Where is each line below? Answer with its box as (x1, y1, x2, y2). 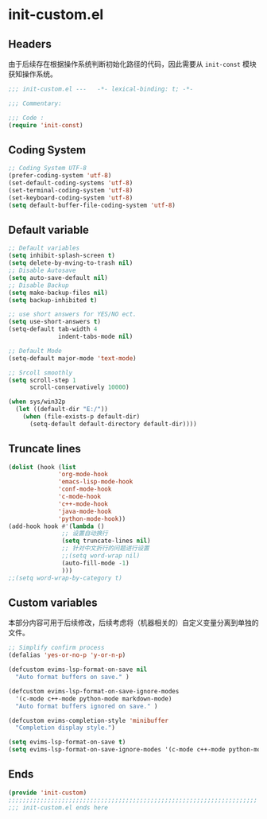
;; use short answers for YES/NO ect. (8, 310, 137, 319)
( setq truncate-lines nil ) (61, 537, 151, 545)
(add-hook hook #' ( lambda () (8, 522, 105, 530)
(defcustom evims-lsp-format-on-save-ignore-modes (8, 687, 180, 695)
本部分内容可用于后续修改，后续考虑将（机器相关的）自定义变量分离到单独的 (8, 618, 259, 627)
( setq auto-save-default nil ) (8, 274, 109, 281)
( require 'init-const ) (8, 121, 83, 129)
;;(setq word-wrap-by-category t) (8, 574, 123, 582)
